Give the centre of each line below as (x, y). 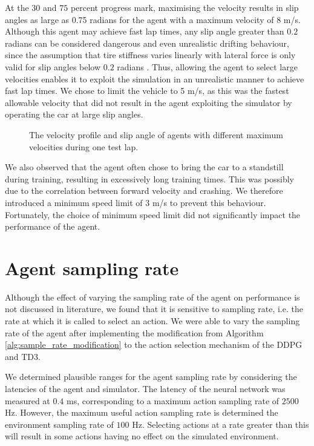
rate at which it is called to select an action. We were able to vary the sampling (152, 321)
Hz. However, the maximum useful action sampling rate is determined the (142, 412)
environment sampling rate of (59, 424)
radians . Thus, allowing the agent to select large (207, 66)
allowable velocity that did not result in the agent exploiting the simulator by (149, 102)
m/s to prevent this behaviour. (209, 202)
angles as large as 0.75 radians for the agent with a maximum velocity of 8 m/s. (153, 19)
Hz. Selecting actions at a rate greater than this (221, 424)
